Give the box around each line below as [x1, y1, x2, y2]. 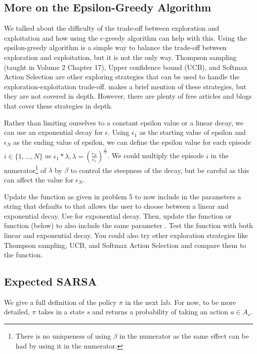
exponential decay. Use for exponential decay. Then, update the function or [4, 210, 232, 221]
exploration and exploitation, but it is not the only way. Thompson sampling [4, 52, 237, 62]
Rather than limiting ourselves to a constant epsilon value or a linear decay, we [4, 117, 244, 127]
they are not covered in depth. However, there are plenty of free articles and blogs [4, 91, 252, 101]
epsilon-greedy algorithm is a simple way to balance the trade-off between [4, 42, 227, 53]
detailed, [4, 306, 30, 317]
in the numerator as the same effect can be [119, 331, 249, 341]
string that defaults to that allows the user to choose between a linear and [4, 201, 229, 211]
